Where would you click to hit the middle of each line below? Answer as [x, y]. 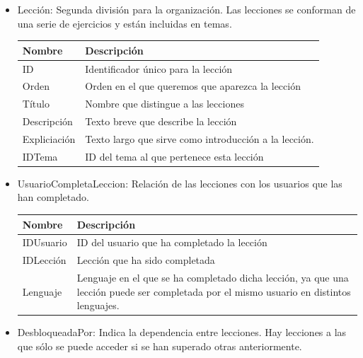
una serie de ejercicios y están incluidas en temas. [125, 23]
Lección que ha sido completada [146, 260]
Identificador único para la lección [159, 68]
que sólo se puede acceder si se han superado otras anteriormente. [160, 346]
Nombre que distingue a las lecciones [165, 104]
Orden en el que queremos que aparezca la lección [193, 86]
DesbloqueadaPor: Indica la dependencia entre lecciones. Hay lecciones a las [182, 332]
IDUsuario [45, 242]
